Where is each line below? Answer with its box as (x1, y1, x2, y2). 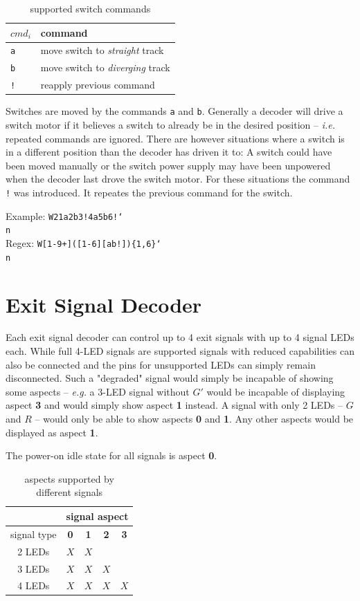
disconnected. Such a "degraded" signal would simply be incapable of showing (6, 371, 334, 385)
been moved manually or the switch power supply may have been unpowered (6, 158, 331, 172)
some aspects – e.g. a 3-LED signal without (6, 384, 190, 398)
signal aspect (66, 508, 129, 523)
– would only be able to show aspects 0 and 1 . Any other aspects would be (35, 412, 354, 425)
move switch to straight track (40, 43, 164, 57)
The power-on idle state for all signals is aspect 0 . (6, 448, 217, 463)
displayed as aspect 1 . (6, 425, 98, 439)
